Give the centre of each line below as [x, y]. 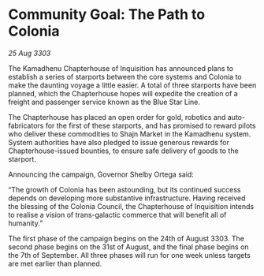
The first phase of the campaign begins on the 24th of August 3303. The [126, 238]
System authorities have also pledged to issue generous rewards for [119, 142]
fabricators [26, 125]
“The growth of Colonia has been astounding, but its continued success [125, 189]
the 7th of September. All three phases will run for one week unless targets [129, 255]
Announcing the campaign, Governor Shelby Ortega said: [101, 174]
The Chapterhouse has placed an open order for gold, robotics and [117, 117]
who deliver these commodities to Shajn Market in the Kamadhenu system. [130, 134]
